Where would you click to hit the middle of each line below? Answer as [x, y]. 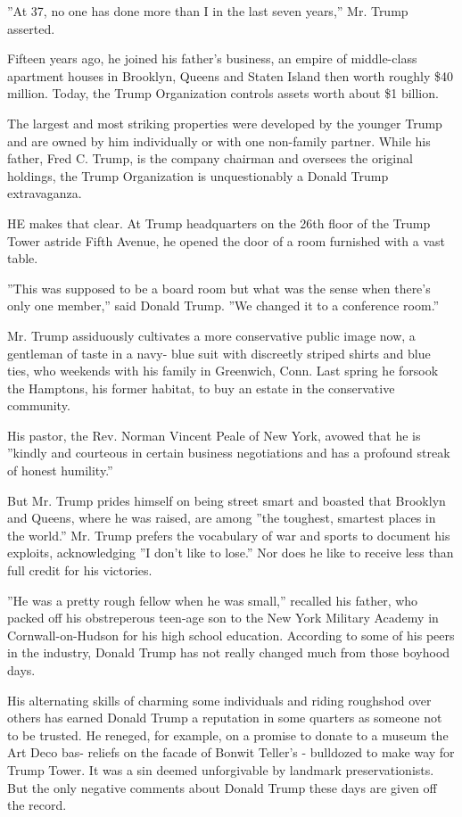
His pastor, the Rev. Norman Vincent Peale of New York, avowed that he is [214, 435]
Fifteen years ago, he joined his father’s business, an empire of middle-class [212, 58]
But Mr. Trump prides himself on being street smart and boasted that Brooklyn [227, 500]
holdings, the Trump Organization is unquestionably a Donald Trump [198, 175]
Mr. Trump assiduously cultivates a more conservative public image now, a [211, 335]
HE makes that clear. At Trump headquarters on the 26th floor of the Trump [219, 223]
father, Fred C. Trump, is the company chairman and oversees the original [210, 158]
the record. [37, 805]
